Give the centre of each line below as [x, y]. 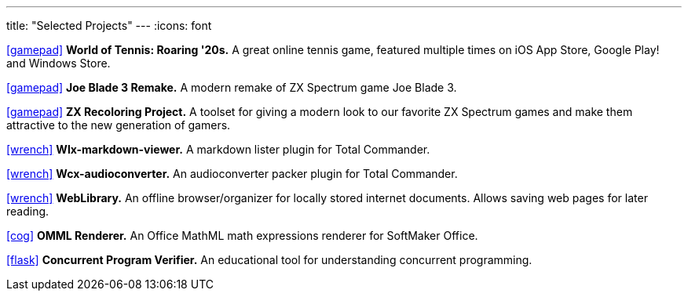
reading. [28, 211]
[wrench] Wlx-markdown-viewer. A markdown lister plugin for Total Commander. [218, 149]
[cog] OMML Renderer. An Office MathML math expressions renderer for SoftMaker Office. [242, 235]
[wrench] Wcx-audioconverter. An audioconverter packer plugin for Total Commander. [232, 174]
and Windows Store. [59, 63]
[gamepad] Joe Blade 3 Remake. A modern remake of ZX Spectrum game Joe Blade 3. [232, 87]
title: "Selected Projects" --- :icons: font [109, 25]
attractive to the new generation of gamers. [119, 125]
